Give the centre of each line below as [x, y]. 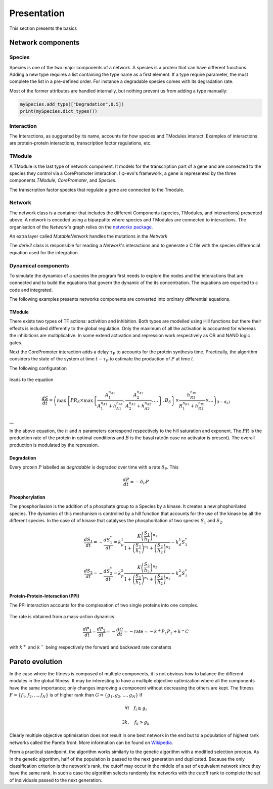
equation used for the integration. [44, 252]
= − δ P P [139, 482]
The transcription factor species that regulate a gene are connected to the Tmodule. [97, 190]
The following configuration [38, 368]
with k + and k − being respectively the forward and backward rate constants [90, 647]
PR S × [77, 401]
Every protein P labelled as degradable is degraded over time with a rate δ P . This [94, 468]
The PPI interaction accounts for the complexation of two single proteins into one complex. [104, 605]
